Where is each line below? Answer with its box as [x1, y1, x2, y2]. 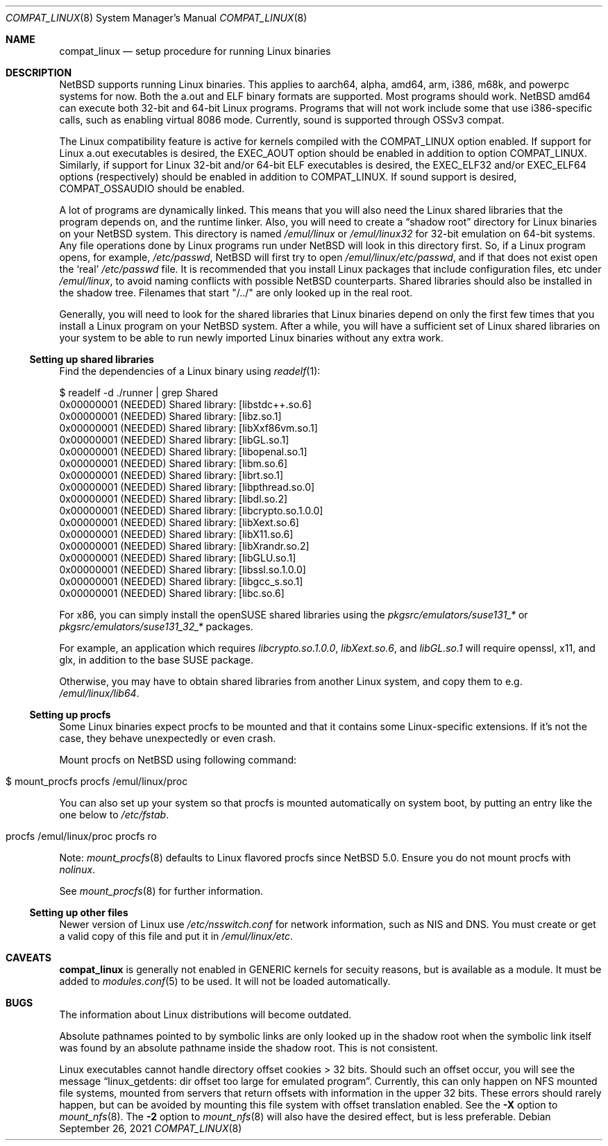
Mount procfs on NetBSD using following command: [59, 754, 297, 766]
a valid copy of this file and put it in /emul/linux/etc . [59, 930, 294, 942]
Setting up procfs [29, 709, 111, 721]
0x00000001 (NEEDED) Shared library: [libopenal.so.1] [59, 446, 307, 457]
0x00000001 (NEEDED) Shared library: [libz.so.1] [59, 410, 282, 422]
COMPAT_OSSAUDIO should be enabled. [59, 183, 245, 194]
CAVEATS [6, 952, 51, 963]
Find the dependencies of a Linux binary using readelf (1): [59, 365, 321, 377]
